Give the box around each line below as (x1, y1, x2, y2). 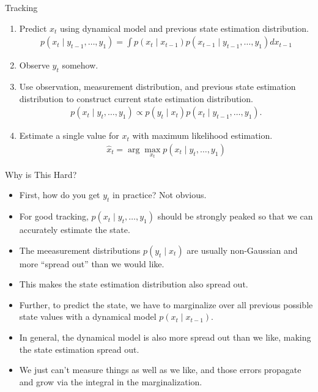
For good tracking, (19, 210, 89, 223)
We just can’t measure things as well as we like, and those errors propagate (19, 363, 301, 376)
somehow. (62, 59, 98, 72)
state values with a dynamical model (19, 310, 157, 323)
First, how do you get (19, 188, 100, 201)
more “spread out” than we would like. (19, 257, 165, 270)
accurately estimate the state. (19, 223, 130, 236)
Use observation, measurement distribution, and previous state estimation (19, 80, 296, 93)
